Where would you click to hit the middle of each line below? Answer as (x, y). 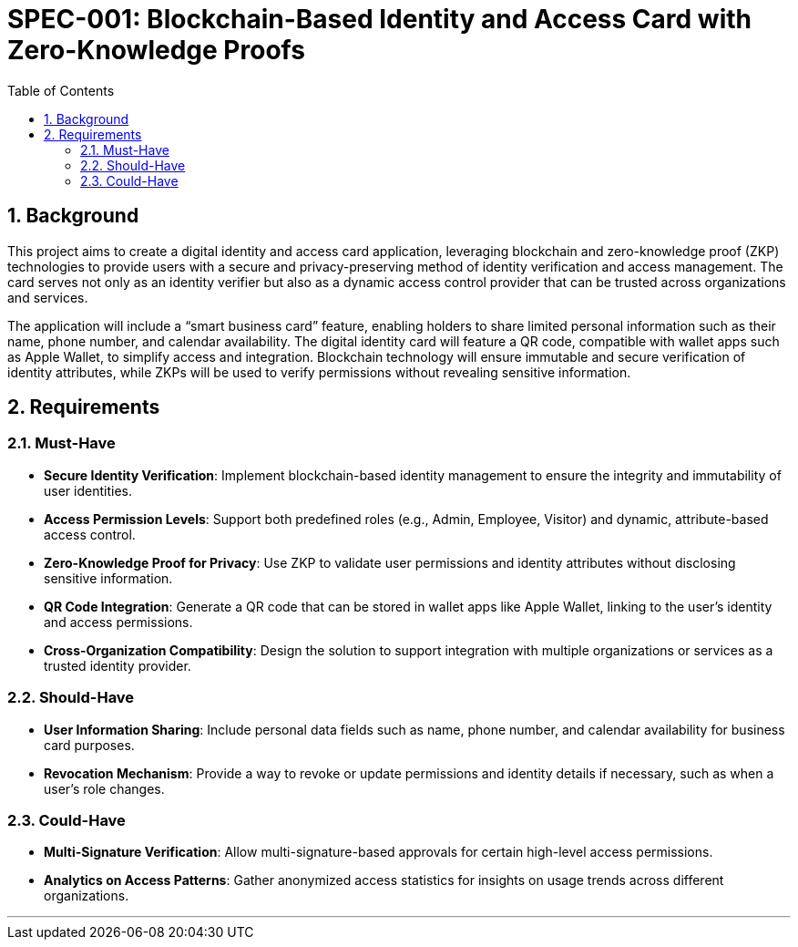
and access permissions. (118, 622)
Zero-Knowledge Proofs (156, 50)
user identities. (88, 490)
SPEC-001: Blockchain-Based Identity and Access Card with (379, 19)
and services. (48, 297)
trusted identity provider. (118, 665)
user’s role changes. (104, 788)
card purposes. (89, 745)
